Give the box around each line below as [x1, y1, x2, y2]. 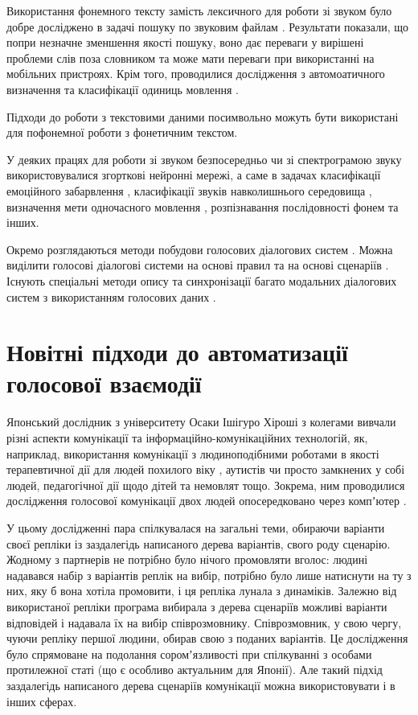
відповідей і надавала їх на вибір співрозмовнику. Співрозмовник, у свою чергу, [6, 614, 402, 631]
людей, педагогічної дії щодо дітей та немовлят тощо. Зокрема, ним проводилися [6, 476, 405, 493]
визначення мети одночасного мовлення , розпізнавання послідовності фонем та [6, 198, 399, 215]
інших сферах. [6, 692, 77, 709]
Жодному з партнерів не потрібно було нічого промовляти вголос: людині [6, 551, 368, 568]
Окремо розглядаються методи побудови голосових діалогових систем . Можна [6, 240, 393, 257]
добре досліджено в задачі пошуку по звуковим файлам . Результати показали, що [6, 18, 409, 35]
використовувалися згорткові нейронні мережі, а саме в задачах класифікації [6, 166, 381, 183]
